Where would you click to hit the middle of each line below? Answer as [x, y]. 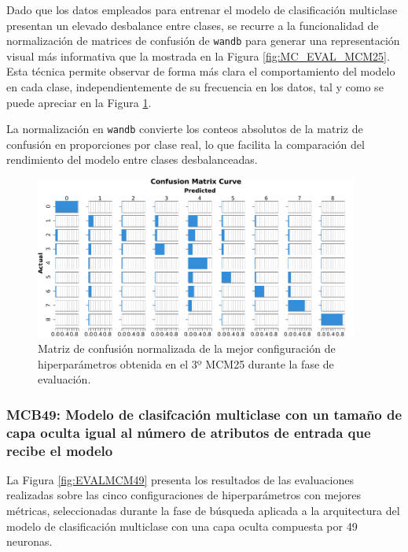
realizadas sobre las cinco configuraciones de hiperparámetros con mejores [184, 495]
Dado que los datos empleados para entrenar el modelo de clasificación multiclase [202, 9]
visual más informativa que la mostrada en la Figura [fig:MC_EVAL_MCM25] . [198, 56]
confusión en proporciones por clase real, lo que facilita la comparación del [186, 144]
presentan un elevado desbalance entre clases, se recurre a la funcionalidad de [193, 25]
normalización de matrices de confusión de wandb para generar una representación [203, 41]
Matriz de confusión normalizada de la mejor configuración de [187, 348]
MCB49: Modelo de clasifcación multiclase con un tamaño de [204, 414]
